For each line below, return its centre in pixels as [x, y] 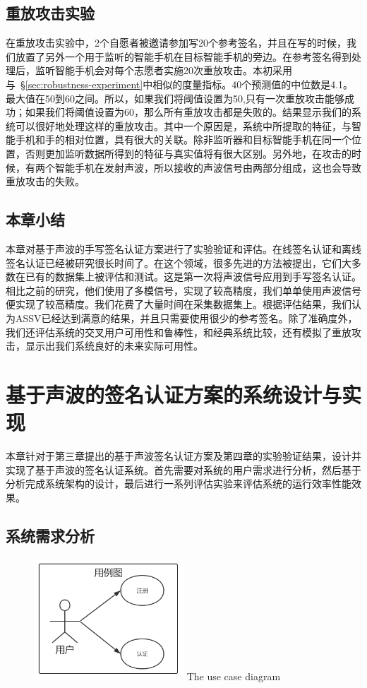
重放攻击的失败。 [45, 181]
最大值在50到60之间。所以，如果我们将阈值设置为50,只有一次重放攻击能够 [175, 98]
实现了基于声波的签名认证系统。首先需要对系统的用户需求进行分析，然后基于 [183, 469]
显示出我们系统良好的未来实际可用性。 [114, 346]
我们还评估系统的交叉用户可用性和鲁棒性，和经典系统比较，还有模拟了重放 [179, 332]
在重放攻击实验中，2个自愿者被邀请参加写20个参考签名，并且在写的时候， [176, 43]
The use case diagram [234, 676]
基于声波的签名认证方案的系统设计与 [174, 394]
